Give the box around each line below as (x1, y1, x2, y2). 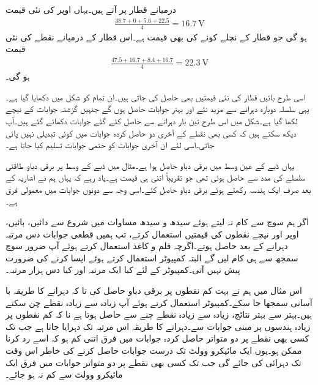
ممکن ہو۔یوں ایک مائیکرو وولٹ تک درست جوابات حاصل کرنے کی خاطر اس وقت (6, 344, 302, 356)
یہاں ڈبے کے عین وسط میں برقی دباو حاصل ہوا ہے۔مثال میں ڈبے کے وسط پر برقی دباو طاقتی (6, 159, 295, 171)
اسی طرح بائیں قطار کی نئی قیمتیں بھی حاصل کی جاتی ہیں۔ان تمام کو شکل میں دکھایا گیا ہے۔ (6, 90, 306, 103)
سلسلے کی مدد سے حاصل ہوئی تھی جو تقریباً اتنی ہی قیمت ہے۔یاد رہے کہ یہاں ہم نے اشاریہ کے (6, 171, 305, 184)
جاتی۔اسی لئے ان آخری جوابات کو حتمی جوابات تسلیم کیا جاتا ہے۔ (6, 138, 214, 151)
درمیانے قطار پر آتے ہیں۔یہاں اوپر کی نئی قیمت (6, 3, 177, 15)
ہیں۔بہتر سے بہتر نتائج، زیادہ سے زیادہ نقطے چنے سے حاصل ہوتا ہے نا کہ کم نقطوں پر (6, 308, 312, 321)
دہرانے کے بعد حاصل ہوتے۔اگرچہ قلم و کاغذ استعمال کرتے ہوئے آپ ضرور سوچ (6, 239, 288, 252)
